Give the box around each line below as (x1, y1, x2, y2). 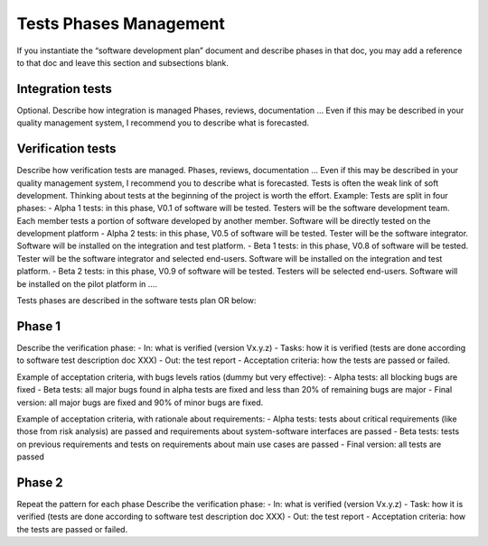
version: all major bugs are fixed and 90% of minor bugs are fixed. (16, 397, 264, 408)
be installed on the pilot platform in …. (16, 278, 158, 289)
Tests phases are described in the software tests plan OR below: (16, 295, 257, 306)
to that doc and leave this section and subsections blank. (16, 57, 230, 68)
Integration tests (16, 81, 113, 97)
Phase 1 (16, 319, 61, 334)
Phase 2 (16, 475, 63, 490)
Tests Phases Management (16, 14, 226, 33)
